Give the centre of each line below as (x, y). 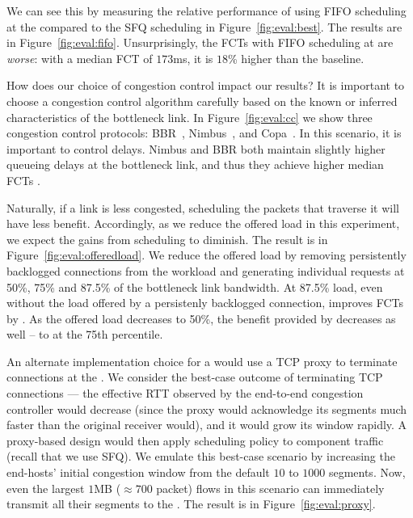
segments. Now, (367, 472)
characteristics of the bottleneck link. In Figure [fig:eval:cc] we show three (190, 117)
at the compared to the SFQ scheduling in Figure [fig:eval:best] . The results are (204, 26)
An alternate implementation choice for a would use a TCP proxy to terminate (202, 361)
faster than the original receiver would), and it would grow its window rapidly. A (207, 425)
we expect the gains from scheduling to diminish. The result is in (167, 239)
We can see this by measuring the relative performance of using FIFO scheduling (206, 11)
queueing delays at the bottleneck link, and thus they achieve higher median (195, 164)
